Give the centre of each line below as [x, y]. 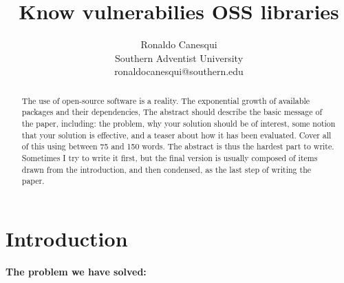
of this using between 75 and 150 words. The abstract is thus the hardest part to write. [178, 146]
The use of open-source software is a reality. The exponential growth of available [165, 100]
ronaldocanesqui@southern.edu [179, 71]
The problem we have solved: [76, 271]
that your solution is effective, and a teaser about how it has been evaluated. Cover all [176, 135]
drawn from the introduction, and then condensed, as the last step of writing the [166, 169]
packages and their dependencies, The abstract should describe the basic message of [172, 112]
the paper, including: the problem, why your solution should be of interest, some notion [179, 124]
